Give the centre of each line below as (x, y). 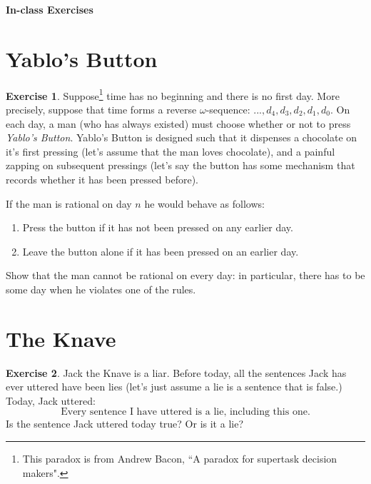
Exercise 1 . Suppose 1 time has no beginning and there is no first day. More (173, 94)
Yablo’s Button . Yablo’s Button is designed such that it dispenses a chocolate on (182, 137)
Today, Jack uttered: (51, 400)
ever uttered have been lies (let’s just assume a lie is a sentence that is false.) (174, 387)
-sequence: (228, 109)
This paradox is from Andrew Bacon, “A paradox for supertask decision (180, 458)
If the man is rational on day (69, 203)
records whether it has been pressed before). (102, 179)
